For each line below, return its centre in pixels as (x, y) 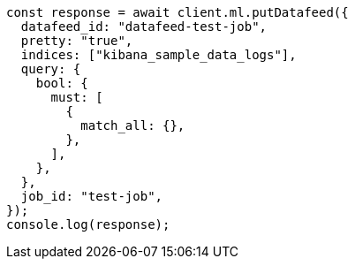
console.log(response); (88, 224)
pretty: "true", (77, 41)
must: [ (77, 97)
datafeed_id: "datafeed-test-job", (144, 27)
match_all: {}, (133, 125)
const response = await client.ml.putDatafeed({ (177, 12)
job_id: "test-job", (92, 196)
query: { (51, 69)
